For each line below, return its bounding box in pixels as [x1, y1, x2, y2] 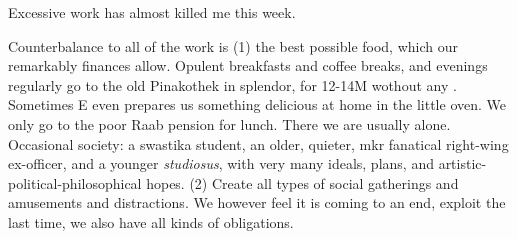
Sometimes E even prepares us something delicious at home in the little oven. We [8, 94, 506, 115]
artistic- [438, 153, 487, 174]
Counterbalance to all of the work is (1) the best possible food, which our [8, 35, 458, 56]
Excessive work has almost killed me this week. [8, 2, 296, 22]
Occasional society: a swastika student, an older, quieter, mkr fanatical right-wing [8, 133, 509, 154]
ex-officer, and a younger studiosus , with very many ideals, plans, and [8, 153, 434, 174]
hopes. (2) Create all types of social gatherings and [146, 172, 459, 193]
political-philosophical [8, 172, 142, 193]
